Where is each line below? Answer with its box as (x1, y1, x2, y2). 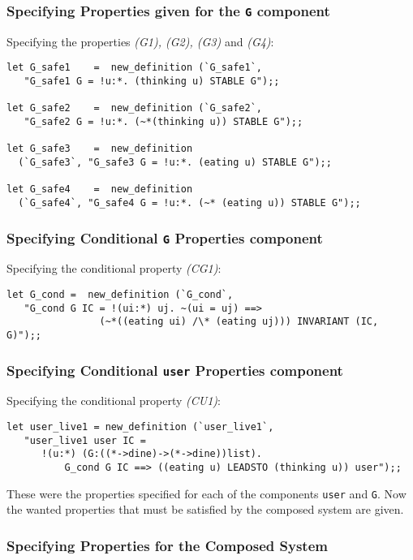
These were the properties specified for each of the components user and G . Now (6, 485, 407, 502)
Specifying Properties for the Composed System (6, 535, 328, 555)
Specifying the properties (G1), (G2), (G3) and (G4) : (6, 32, 274, 50)
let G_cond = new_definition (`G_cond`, (6, 288, 234, 300)
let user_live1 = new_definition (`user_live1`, (6, 420, 274, 433)
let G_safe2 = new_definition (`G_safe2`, (6, 102, 262, 114)
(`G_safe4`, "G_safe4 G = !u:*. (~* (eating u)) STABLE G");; (18, 196, 361, 209)
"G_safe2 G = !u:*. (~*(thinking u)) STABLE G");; (24, 116, 303, 127)
